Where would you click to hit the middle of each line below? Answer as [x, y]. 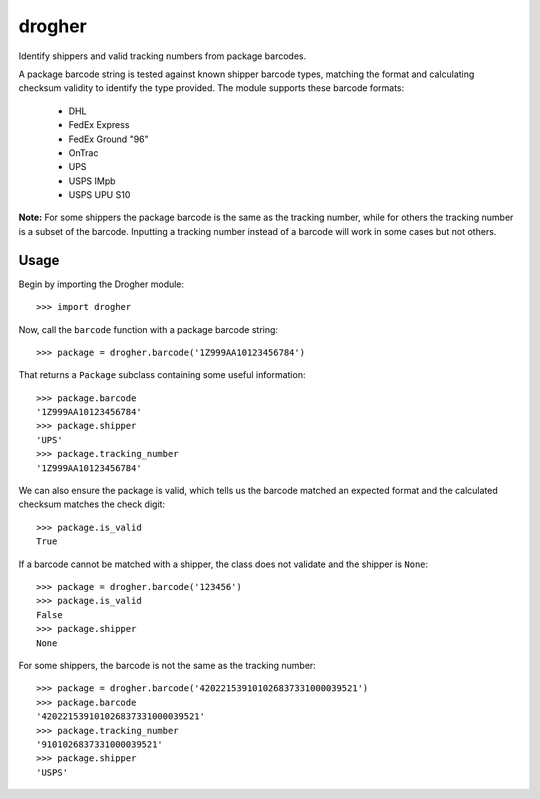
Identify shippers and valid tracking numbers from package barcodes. [162, 56]
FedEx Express [99, 125]
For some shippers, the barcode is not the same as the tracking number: [167, 665]
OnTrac [83, 152]
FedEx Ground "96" [108, 139]
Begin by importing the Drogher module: [101, 284]
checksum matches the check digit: [91, 504]
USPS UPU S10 [99, 195]
